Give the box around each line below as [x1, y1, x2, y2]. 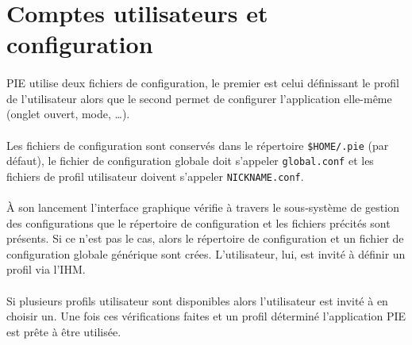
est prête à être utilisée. [6, 323, 121, 339]
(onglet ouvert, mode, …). [6, 105, 130, 122]
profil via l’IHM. [6, 261, 86, 278]
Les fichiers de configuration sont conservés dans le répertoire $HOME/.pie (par [6, 136, 389, 153]
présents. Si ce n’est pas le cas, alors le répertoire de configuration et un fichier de [6, 230, 404, 247]
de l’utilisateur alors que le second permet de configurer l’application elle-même [6, 90, 392, 106]
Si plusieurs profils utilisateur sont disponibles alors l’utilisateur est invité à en [6, 292, 388, 309]
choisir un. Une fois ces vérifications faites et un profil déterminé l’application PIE [6, 308, 406, 324]
